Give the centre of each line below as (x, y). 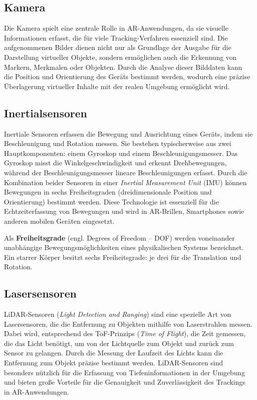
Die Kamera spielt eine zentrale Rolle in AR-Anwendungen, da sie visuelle (116, 28)
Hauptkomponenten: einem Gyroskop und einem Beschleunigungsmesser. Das (121, 153)
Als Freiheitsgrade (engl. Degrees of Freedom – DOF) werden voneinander (119, 237)
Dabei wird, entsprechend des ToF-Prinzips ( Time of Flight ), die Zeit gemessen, (125, 333)
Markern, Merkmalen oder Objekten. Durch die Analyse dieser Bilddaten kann (123, 67)
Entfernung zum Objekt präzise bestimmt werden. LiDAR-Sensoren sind (114, 363)
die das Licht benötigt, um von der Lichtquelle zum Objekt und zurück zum (119, 343)
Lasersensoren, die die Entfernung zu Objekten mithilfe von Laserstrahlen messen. (128, 324)
